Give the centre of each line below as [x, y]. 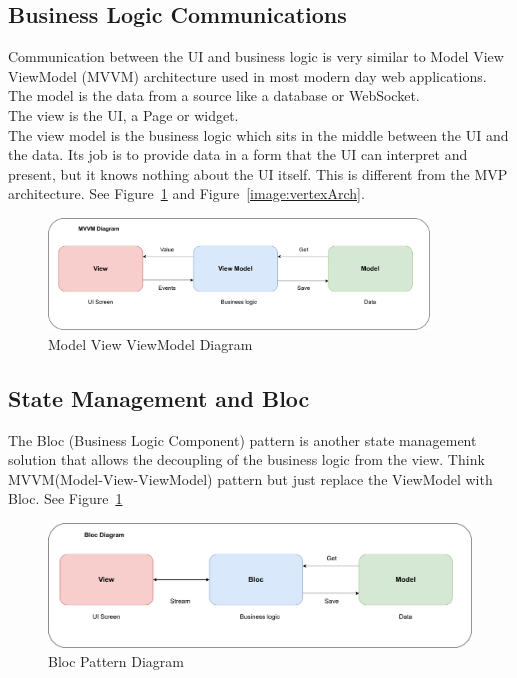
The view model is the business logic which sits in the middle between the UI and [258, 134]
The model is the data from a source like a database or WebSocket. [214, 95]
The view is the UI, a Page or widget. [123, 114]
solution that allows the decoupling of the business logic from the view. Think [246, 459]
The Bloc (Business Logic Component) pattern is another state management [242, 439]
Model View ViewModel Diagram [150, 343]
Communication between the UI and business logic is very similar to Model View [256, 56]
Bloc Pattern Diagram [116, 661]
